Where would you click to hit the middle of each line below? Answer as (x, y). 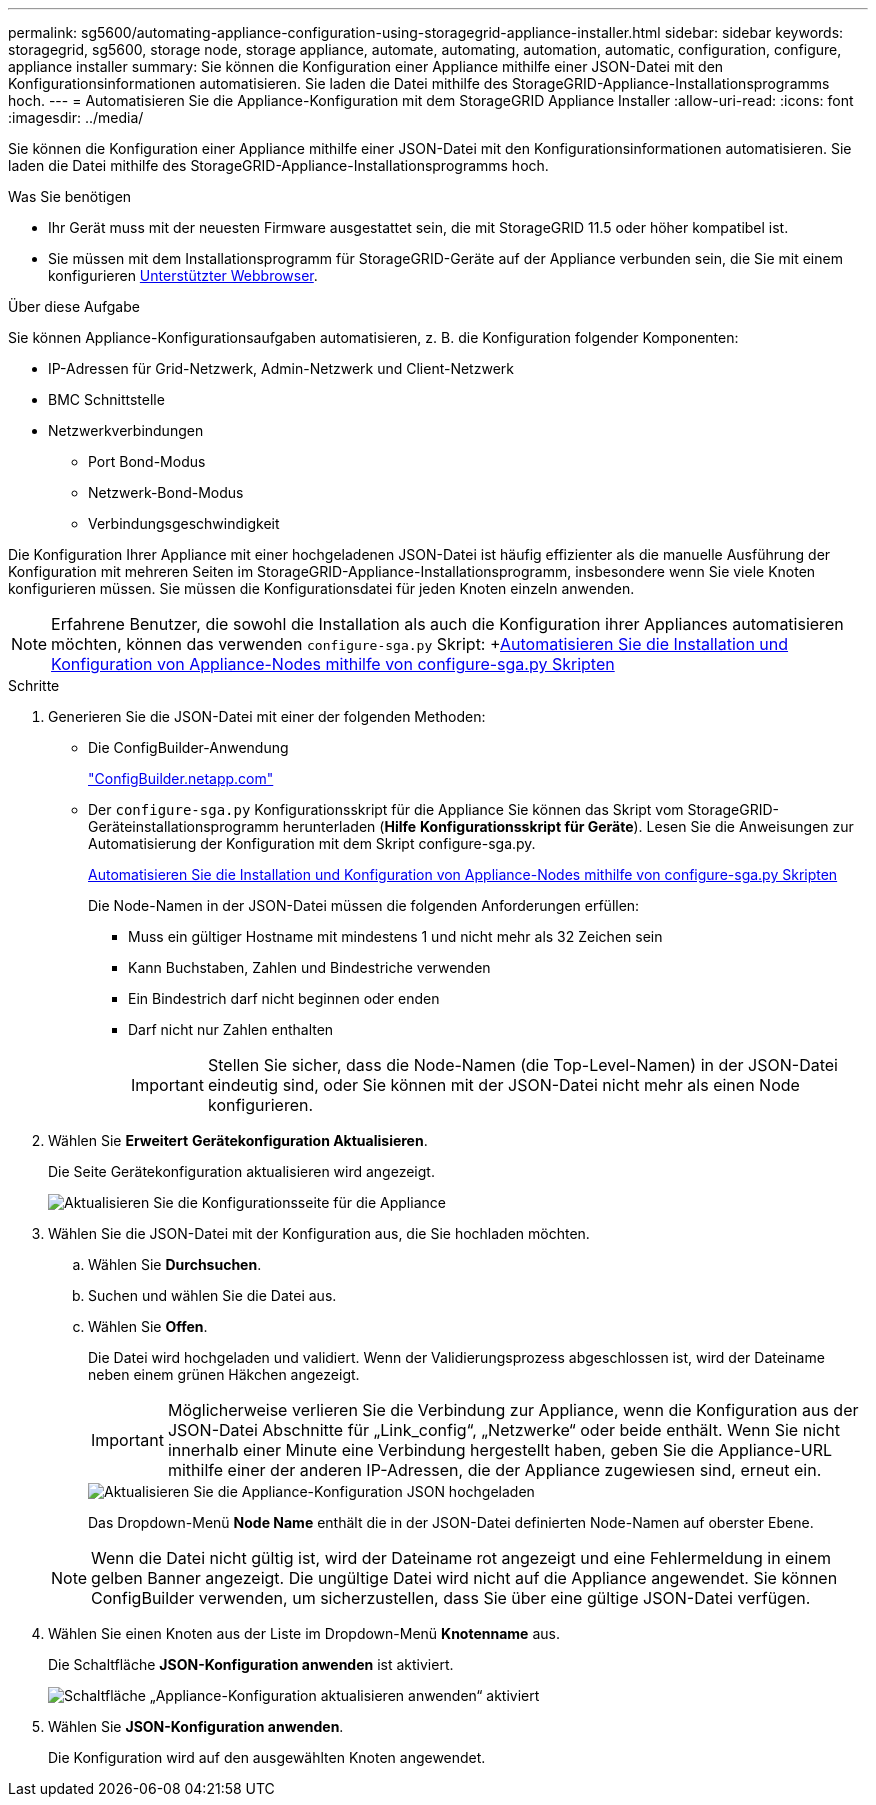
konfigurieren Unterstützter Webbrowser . (183, 275)
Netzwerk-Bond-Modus (166, 492)
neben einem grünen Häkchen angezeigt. (224, 1374)
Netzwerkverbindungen (126, 430)
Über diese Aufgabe (74, 306)
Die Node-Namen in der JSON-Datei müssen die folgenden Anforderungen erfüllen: (364, 905)
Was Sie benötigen (70, 196)
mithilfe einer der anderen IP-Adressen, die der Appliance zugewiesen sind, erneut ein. (494, 1470)
